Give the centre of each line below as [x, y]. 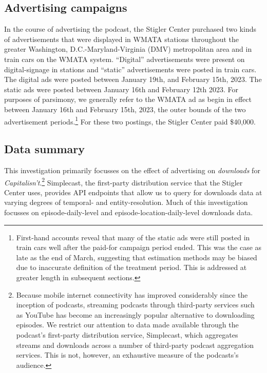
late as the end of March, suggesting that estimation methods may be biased [137, 257]
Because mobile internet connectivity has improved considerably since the [132, 294]
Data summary [45, 149]
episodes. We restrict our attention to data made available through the [127, 325]
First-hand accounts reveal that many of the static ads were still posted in [133, 237]
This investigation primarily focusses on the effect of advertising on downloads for [132, 170]
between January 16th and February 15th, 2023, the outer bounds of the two [125, 109]
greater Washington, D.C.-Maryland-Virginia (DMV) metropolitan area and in [128, 49]
